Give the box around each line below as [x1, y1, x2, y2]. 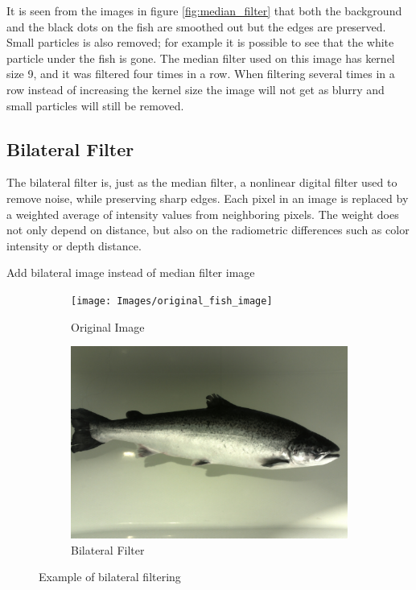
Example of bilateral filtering [39, 568, 181, 585]
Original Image [71, 318, 145, 335]
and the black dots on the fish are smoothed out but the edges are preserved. [6, 18, 386, 35]
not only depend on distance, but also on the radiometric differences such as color [6, 221, 410, 238]
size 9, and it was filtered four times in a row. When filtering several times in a [6, 65, 395, 82]
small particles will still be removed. [6, 97, 184, 113]
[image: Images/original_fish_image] [71, 295, 273, 307]
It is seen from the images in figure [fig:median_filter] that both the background [6, 2, 402, 19]
